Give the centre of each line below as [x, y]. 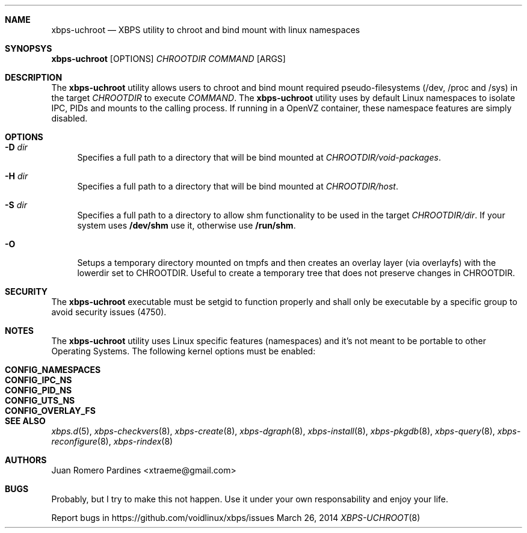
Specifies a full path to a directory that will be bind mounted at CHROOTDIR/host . [238, 186]
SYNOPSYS [29, 48]
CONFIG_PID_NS [39, 390]
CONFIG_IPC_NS [39, 380]
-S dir [16, 205]
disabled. [69, 118]
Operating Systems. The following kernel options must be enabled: [183, 351]
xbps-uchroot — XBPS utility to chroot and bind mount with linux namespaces [206, 30]
